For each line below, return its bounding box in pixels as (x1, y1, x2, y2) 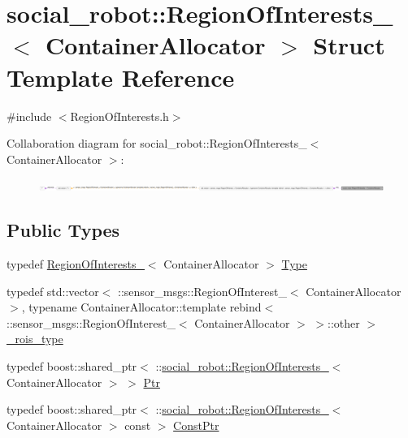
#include (7, 107, 52, 124)
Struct (313, 28, 385, 62)
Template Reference (7, 60, 235, 93)
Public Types (7, 217, 120, 243)
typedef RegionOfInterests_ (7, 255, 145, 273)
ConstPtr (173, 416, 219, 433)
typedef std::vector (7, 282, 99, 299)
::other (328, 314, 360, 331)
